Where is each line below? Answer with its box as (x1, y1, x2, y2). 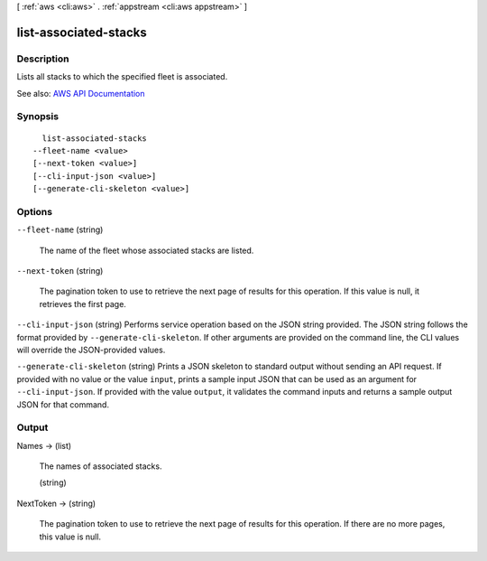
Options (16, 205, 53, 218)
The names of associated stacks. (39, 461, 162, 472)
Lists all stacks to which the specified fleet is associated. (16, 71, 228, 82)
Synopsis (16, 110, 59, 123)
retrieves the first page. (39, 298, 126, 309)
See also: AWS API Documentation (16, 88, 145, 98)
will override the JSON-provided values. (16, 344, 166, 355)
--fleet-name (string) (16, 224, 104, 235)
